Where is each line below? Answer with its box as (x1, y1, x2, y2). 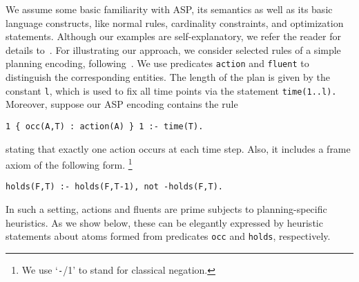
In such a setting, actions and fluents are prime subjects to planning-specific (6, 202, 327, 216)
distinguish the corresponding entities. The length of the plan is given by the (6, 70, 330, 84)
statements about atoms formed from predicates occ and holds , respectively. (6, 229, 331, 243)
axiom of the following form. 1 (6, 156, 133, 171)
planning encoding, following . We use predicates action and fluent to (6, 56, 309, 70)
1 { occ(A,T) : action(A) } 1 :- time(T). (6, 121, 204, 131)
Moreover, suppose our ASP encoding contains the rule (6, 97, 238, 111)
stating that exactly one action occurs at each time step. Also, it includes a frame (6, 141, 351, 156)
